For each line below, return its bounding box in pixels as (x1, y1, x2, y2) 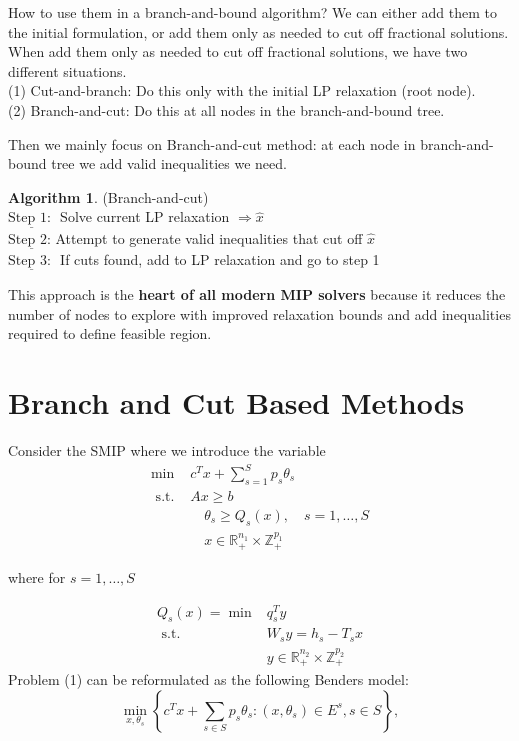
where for (8, 566, 66, 587)
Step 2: (8, 232, 51, 247)
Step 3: (8, 253, 51, 268)
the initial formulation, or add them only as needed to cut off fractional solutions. (8, 21, 509, 42)
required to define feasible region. (8, 323, 212, 344)
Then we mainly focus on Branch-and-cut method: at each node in (8, 133, 416, 154)
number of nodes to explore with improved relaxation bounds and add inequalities (8, 303, 511, 324)
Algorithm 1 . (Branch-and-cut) (8, 186, 209, 207)
